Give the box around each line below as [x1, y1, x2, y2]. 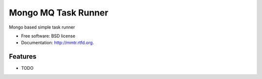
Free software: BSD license [21, 33, 75, 39]
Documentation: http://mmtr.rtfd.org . [21, 40, 94, 46]
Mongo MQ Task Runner [9, 7, 109, 18]
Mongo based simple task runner [9, 24, 75, 30]
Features [9, 52, 36, 61]
